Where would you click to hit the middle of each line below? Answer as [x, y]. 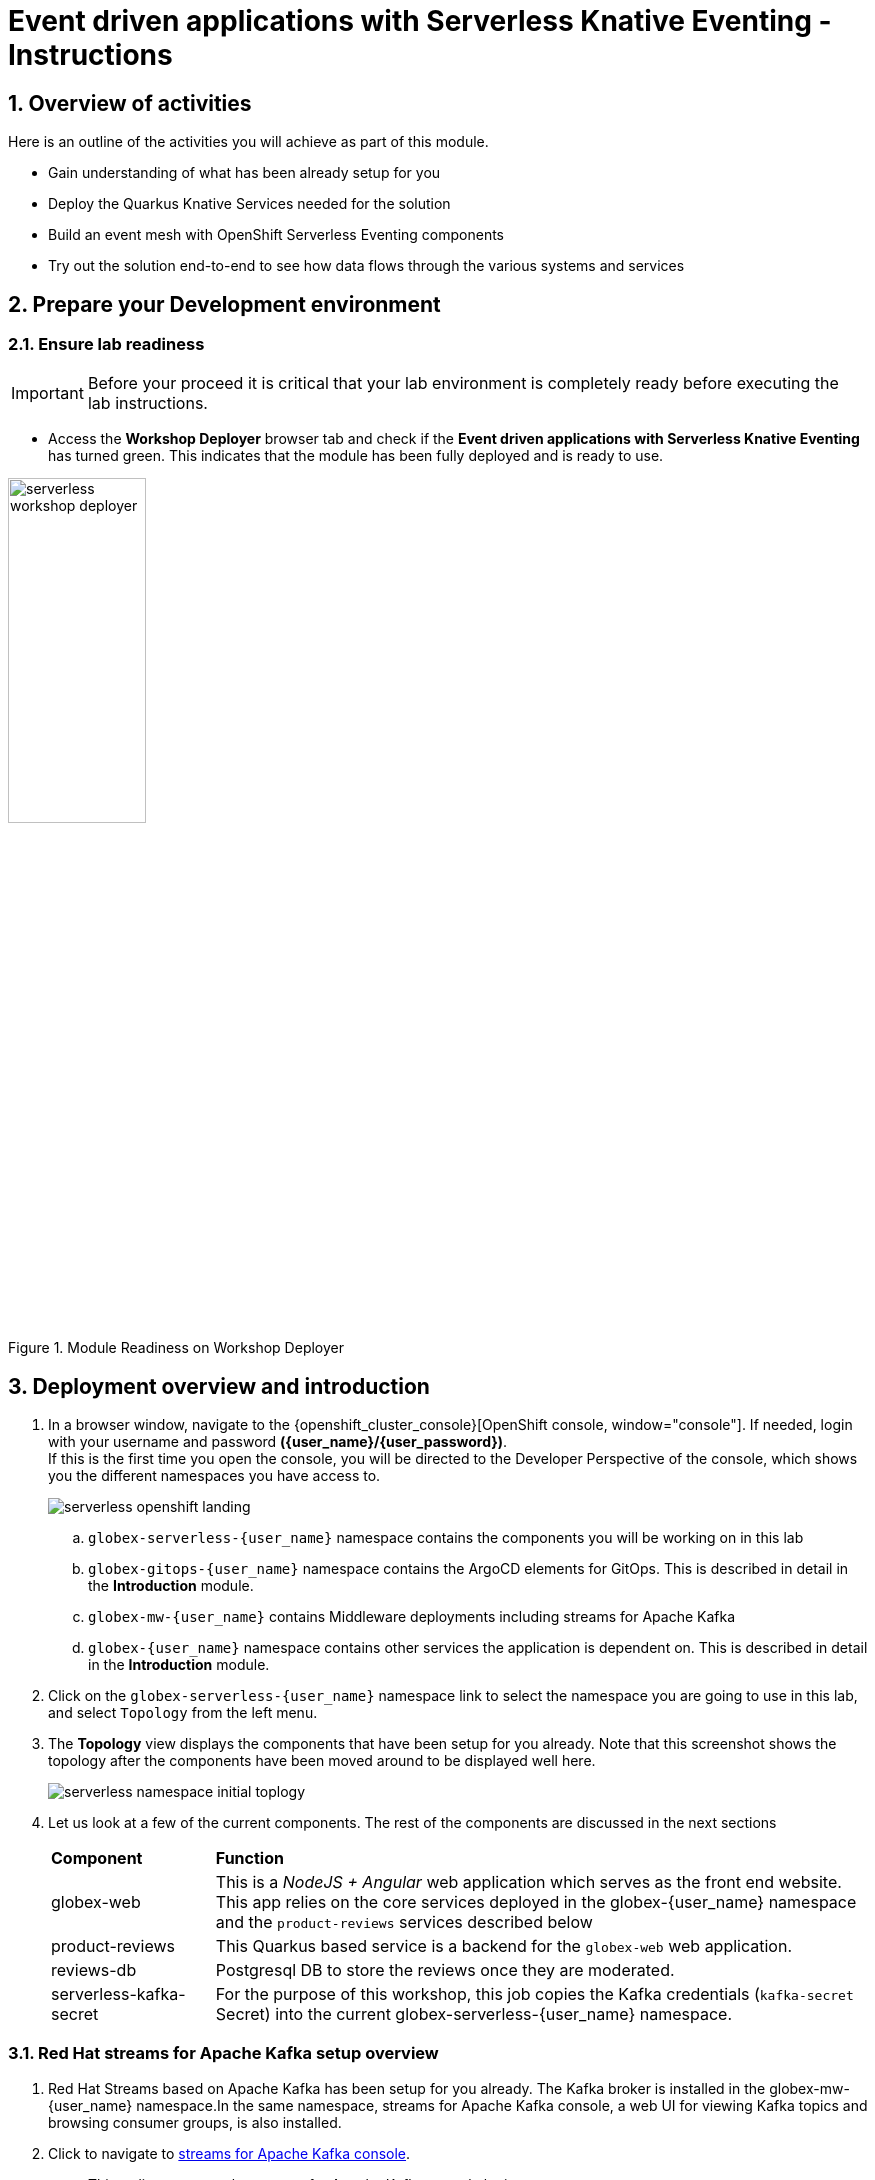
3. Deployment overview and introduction [219, 1386]
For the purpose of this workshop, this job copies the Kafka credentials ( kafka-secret [534, 1994]
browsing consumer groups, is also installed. [195, 2122]
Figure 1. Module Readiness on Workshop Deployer [176, 1348]
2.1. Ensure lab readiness [106, 344]
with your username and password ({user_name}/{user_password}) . [278, 1442]
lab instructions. [147, 403]
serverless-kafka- [118, 1994]
